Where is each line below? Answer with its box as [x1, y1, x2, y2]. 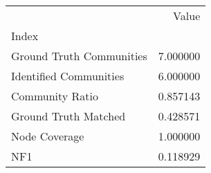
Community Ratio [11, 88, 99, 104]
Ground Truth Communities [11, 48, 147, 64]
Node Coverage [11, 128, 84, 144]
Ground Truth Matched [11, 108, 126, 124]
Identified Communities [11, 68, 125, 84]
